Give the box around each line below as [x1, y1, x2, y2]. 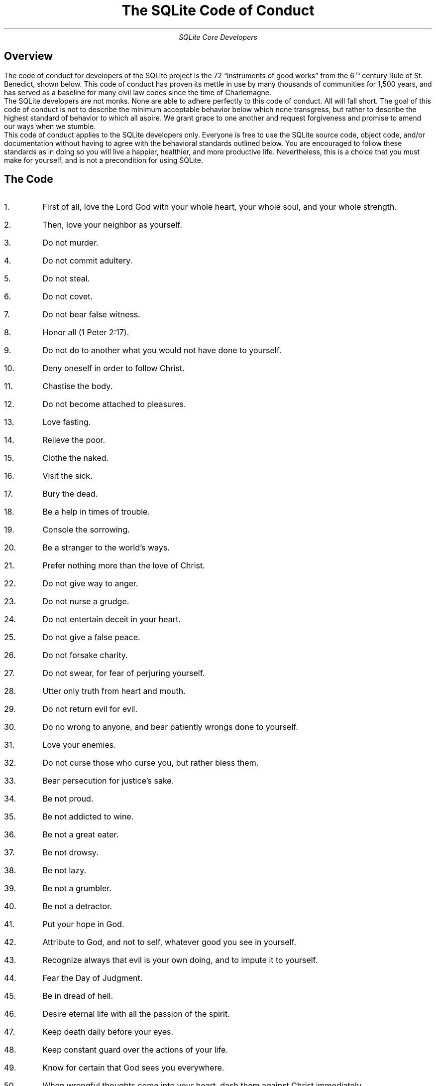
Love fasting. [42, 417, 91, 427]
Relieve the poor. [42, 435, 106, 445]
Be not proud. [42, 794, 94, 804]
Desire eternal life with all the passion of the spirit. [42, 1009, 230, 1019]
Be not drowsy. [42, 847, 99, 858]
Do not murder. [42, 238, 99, 248]
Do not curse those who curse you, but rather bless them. [42, 758, 259, 768]
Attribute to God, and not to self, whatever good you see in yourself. [42, 937, 297, 948]
